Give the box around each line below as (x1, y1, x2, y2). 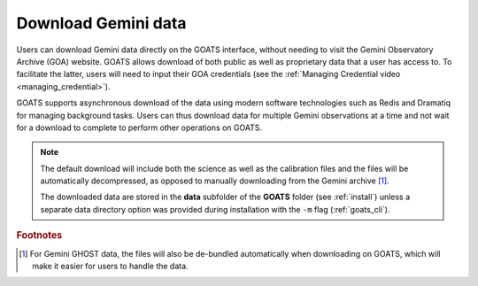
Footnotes (16, 229, 63, 242)
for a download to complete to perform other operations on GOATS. (16, 122, 263, 133)
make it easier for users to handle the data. (32, 260, 189, 271)
